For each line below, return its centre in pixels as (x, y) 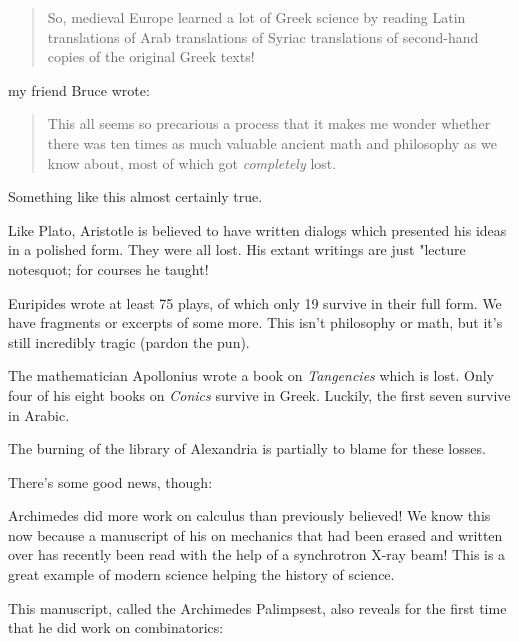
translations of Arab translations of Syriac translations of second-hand (263, 36)
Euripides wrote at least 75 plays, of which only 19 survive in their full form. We (255, 302)
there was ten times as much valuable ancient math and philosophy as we (272, 142)
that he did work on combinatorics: (116, 627)
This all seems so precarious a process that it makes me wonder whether (269, 123)
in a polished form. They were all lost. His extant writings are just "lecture (237, 249)
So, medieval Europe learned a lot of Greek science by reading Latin (256, 17)
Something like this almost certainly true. (135, 196)
